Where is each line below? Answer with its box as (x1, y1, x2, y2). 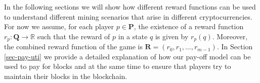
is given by (155, 31, 189, 41)
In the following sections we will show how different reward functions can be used (4, 2, 256, 12)
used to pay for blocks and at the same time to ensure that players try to (4, 61, 231, 71)
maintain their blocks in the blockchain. (4, 71, 127, 81)
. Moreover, (212, 31, 248, 41)
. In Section (216, 41, 253, 52)
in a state (118, 31, 148, 41)
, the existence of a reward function (134, 21, 244, 32)
